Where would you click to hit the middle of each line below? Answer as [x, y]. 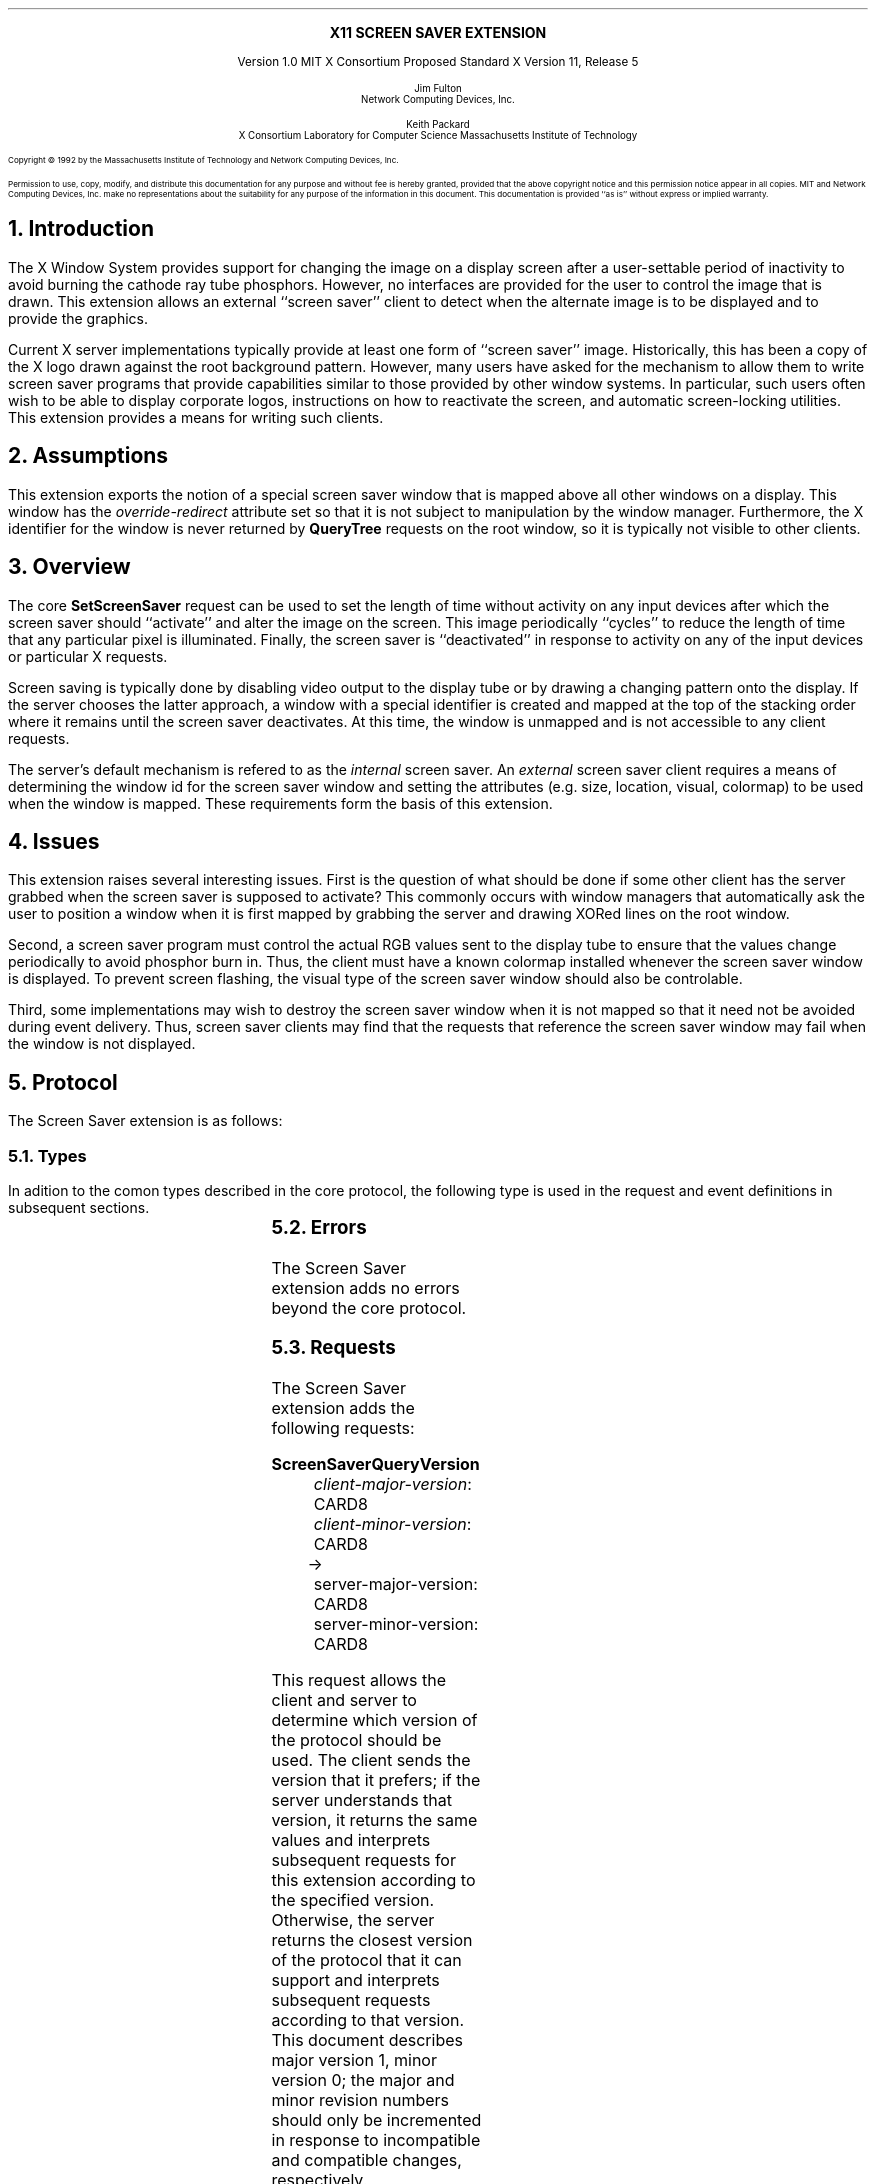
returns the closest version [372, 1940]
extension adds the [343, 1408]
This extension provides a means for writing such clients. [196, 417]
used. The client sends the [371, 1760]
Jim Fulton [438, 88]
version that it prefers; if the [376, 1780]
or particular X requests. [88, 656]
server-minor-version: [396, 1624]
